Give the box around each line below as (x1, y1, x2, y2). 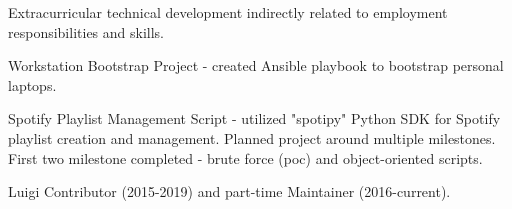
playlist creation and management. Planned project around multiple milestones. (8, 127, 496, 148)
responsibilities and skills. (8, 21, 165, 42)
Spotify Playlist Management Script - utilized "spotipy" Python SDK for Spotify (8, 108, 501, 129)
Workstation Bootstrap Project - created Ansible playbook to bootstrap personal (8, 55, 504, 76)
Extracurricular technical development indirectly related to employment (8, 2, 448, 22)
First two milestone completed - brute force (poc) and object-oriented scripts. (8, 147, 483, 168)
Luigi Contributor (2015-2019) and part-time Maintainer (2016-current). (8, 181, 451, 202)
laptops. (8, 74, 57, 95)
